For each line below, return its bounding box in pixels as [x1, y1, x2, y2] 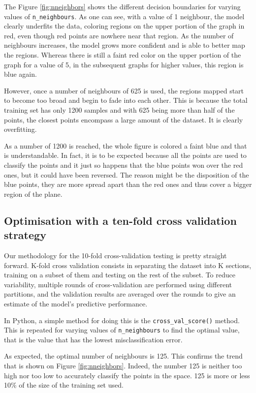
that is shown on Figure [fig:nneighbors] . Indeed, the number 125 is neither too [4, 361, 242, 370]
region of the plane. [4, 188, 63, 199]
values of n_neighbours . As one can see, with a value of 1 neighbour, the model [4, 11, 245, 21]
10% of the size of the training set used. [4, 380, 124, 390]
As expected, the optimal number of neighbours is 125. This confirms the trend [4, 351, 243, 361]
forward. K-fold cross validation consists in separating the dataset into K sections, [4, 260, 252, 270]
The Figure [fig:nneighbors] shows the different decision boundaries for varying [4, 1, 241, 11]
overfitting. [4, 124, 37, 134]
